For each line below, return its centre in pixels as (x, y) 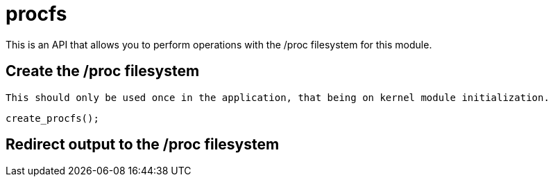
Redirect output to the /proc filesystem (143, 145)
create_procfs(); (52, 118)
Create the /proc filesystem (103, 71)
